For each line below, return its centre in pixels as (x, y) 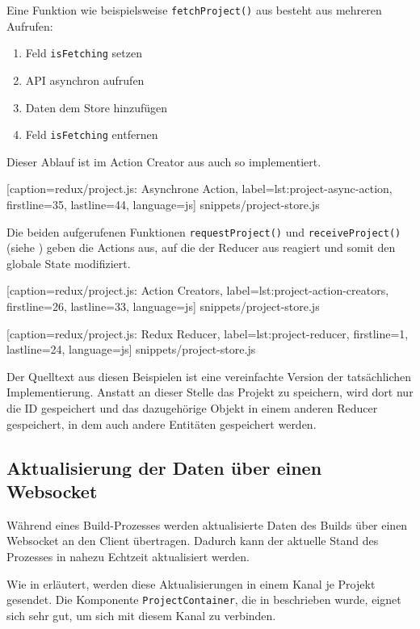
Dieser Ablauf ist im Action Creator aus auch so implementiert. (164, 161)
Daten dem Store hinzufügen (97, 107)
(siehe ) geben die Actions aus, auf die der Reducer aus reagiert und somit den (201, 247)
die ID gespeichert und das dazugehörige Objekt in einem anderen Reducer (192, 407)
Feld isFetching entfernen (92, 134)
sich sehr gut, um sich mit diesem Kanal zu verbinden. (141, 615)
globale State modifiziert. (69, 263)
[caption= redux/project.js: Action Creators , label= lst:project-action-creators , (198, 290)
